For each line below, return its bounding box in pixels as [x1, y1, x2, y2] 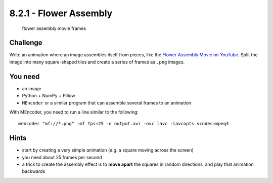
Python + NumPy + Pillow [22, 93, 75, 99]
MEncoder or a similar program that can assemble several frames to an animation [22, 99, 192, 106]
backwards [22, 168, 45, 174]
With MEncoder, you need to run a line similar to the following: [9, 109, 139, 115]
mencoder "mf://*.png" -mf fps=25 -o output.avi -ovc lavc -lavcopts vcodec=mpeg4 [18, 121, 229, 127]
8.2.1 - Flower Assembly [9, 8, 113, 19]
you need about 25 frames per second [22, 154, 102, 160]
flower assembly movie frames [22, 25, 86, 31]
